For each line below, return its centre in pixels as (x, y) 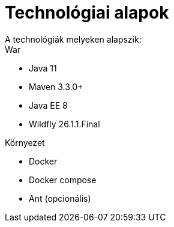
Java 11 (43, 68)
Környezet (25, 142)
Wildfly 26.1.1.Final (64, 124)
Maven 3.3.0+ (56, 86)
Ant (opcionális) (60, 198)
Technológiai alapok (87, 13)
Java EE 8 (48, 105)
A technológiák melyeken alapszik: (73, 39)
